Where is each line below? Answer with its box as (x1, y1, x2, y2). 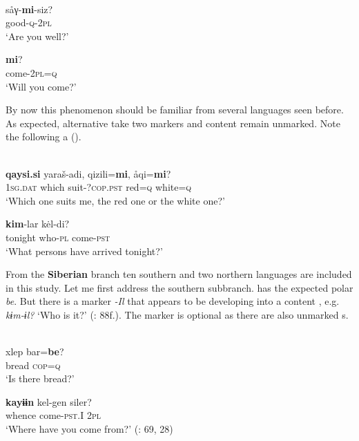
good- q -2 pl (6, 15, 52, 30)
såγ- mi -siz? (6, 1, 53, 16)
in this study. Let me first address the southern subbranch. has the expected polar (6, 280, 353, 294)
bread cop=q (6, 357, 61, 372)
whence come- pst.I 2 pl (6, 408, 101, 422)
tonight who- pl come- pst (6, 229, 110, 244)
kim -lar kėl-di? (6, 216, 70, 231)
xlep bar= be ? (6, 344, 64, 359)
